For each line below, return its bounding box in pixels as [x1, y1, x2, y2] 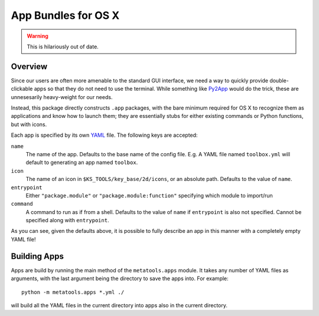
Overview [11, 61, 48, 71]
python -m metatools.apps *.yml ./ [21, 289, 125, 295]
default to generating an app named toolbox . [25, 159, 138, 166]
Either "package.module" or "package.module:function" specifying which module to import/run [25, 192, 273, 199]
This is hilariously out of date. [27, 43, 99, 50]
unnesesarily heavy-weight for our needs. [11, 93, 113, 100]
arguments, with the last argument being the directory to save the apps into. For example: [11, 275, 229, 282]
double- [269, 77, 289, 84]
